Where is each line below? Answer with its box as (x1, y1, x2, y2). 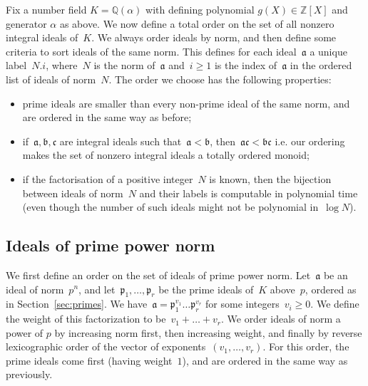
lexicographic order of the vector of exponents (6, 339, 206, 354)
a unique (310, 43, 347, 58)
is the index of (214, 58, 277, 73)
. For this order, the (262, 339, 349, 354)
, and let (78, 281, 116, 296)
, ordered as (305, 281, 357, 296)
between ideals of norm (22, 185, 123, 200)
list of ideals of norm (6, 71, 96, 86)
